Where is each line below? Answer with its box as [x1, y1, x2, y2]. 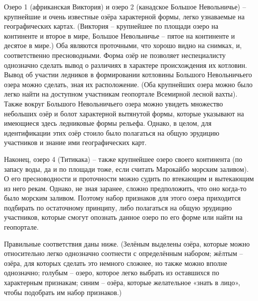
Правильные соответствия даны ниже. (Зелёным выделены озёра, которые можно [4, 238, 250, 249]
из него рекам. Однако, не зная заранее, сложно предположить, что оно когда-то [4, 183, 247, 193]
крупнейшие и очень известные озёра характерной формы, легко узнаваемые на [4, 11, 245, 21]
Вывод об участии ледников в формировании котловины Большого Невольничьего [4, 69, 252, 80]
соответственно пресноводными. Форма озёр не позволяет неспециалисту [4, 50, 226, 60]
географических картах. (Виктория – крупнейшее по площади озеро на [4, 21, 219, 31]
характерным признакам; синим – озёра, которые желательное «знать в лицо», [4, 277, 240, 288]
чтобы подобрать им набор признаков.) [4, 287, 122, 297]
